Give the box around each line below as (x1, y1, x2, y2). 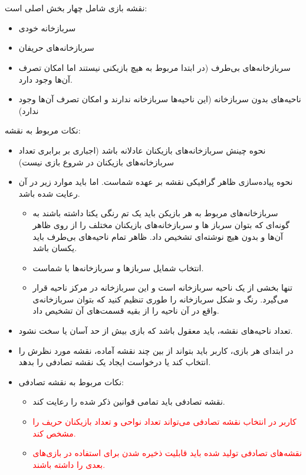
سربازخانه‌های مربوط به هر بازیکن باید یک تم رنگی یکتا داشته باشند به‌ (32, 207, 278, 219)
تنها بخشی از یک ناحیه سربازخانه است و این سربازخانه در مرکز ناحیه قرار (32, 281, 292, 294)
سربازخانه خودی (18, 21, 76, 34)
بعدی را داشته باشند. (32, 458, 106, 470)
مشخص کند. (32, 427, 76, 439)
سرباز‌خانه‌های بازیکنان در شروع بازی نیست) (18, 155, 174, 168)
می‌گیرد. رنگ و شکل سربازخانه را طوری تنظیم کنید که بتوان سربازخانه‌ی (32, 292, 289, 305)
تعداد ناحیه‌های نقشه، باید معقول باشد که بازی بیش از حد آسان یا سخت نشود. (18, 324, 293, 337)
